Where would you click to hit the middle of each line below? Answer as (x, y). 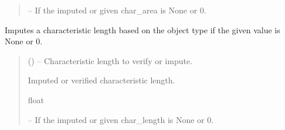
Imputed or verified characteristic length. (101, 80)
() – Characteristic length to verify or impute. (110, 60)
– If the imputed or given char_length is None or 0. (121, 119)
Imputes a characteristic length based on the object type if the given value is (142, 29)
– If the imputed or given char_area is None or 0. (117, 10)
